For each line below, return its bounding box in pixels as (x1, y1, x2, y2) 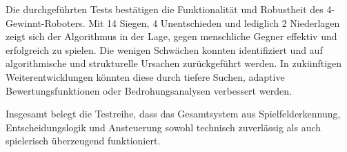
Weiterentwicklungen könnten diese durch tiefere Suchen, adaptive (6, 69, 285, 84)
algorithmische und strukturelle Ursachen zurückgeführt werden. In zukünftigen (6, 56, 342, 70)
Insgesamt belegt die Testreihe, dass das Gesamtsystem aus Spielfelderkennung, (6, 106, 341, 121)
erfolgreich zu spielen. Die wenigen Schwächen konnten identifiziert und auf (6, 42, 323, 57)
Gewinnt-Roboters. (6, 15, 86, 30)
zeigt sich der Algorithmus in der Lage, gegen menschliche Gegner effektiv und (6, 29, 337, 44)
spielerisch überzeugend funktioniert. (6, 133, 161, 148)
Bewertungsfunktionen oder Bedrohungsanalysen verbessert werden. (6, 83, 292, 97)
